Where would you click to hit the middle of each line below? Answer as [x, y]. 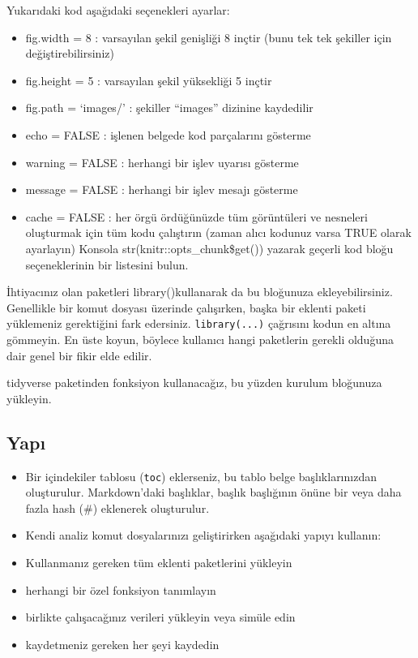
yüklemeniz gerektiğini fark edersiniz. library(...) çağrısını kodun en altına [199, 323]
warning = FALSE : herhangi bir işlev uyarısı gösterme [162, 162]
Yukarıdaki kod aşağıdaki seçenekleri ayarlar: [118, 10]
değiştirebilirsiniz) [70, 53]
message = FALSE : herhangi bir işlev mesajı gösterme [162, 189]
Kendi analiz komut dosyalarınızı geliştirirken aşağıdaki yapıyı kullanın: [203, 535]
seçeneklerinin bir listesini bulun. [107, 264]
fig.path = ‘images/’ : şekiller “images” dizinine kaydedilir [169, 108]
